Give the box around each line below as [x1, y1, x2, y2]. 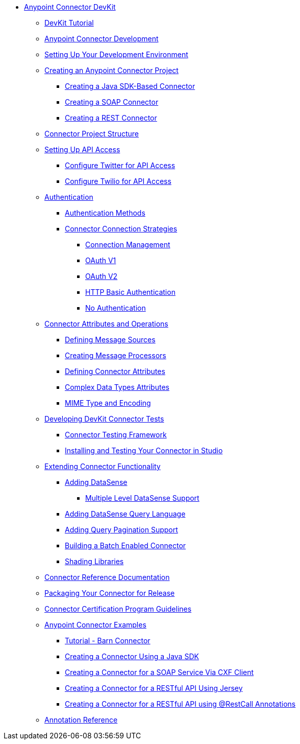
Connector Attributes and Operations [44, 319, 168, 328]
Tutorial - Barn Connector [65, 636, 151, 645]
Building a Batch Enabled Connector [65, 541, 186, 550]
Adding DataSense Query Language [65, 509, 186, 518]
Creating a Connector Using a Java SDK [65, 652, 199, 661]
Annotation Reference [44, 715, 118, 724]
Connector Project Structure [44, 129, 139, 138]
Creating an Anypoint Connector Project [44, 66, 179, 75]
